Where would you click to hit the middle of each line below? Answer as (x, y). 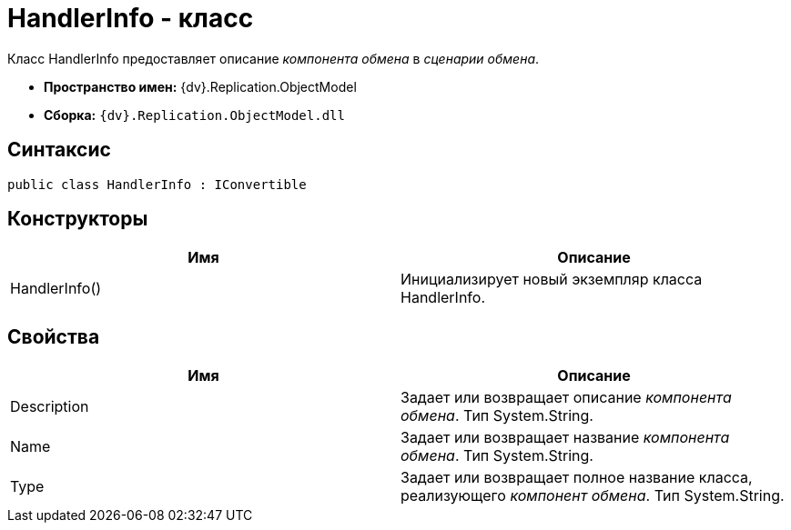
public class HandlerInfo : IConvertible (157, 184)
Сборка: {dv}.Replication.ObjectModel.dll (194, 115)
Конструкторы (78, 219)
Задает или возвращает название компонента (565, 438)
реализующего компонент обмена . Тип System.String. (593, 496)
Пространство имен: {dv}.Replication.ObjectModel (200, 86)
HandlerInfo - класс (131, 18)
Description (50, 407)
